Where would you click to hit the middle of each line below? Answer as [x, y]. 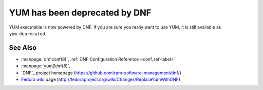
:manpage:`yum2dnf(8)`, [46, 66]
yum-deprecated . [28, 33]
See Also [23, 48]
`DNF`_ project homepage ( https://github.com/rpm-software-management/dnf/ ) [101, 73]
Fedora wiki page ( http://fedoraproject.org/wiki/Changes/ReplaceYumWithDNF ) [101, 79]
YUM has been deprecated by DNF [80, 13]
